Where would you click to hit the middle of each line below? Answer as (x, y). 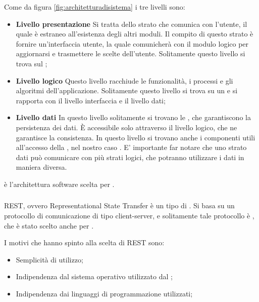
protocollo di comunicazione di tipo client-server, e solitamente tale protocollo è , (129, 216)
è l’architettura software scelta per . (59, 184)
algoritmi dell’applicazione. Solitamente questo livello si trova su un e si (127, 90)
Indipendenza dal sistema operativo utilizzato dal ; (94, 276)
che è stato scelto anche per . (49, 225)
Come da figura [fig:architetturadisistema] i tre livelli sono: (95, 7)
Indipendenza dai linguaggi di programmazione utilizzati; (104, 293)
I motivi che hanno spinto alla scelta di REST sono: (84, 242)
